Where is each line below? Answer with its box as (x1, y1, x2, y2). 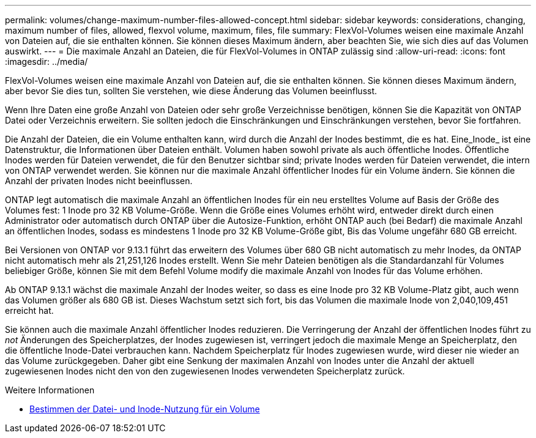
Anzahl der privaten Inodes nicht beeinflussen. (5, 176, 193, 186)
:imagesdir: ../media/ (5, 56, 88, 67)
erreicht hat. (5, 305, 54, 316)
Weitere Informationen (5, 385, 95, 395)
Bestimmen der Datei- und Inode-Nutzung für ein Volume (29, 404, 260, 414)
